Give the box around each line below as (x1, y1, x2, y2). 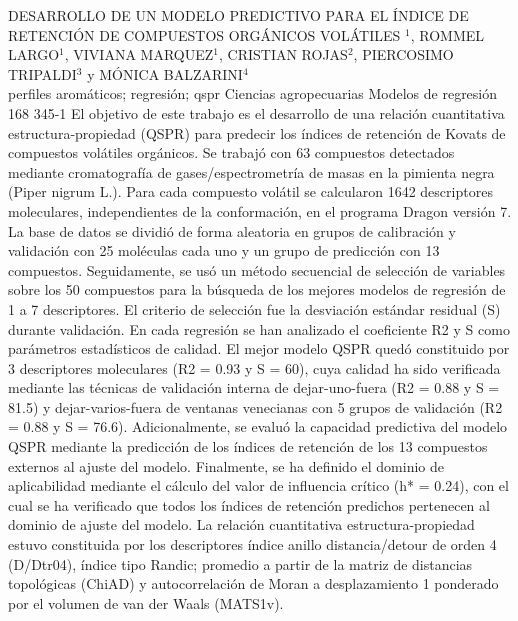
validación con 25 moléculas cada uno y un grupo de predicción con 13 (8, 240, 440, 261)
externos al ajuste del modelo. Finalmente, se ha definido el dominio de (8, 455, 445, 476)
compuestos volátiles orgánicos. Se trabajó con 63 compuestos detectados (8, 142, 455, 163)
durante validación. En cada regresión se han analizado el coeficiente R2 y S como (8, 318, 510, 339)
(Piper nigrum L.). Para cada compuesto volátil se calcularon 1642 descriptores (8, 181, 493, 202)
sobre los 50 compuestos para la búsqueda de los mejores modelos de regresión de (8, 279, 506, 300)
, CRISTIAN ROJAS (218, 44, 348, 65)
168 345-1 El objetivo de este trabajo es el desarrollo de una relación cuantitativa (8, 102, 505, 123)
